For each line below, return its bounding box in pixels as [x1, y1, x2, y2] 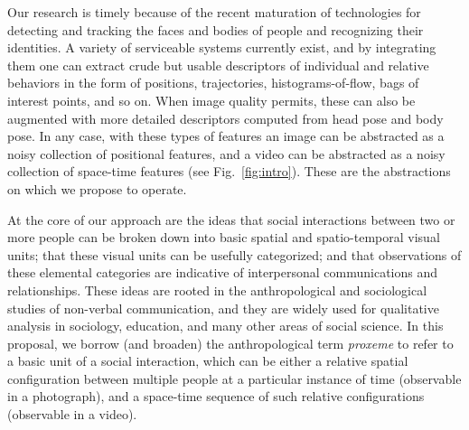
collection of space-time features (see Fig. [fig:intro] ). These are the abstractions [7, 162, 451, 181]
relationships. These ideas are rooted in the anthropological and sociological [7, 280, 427, 299]
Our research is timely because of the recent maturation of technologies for [7, 3, 421, 21]
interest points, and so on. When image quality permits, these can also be [7, 90, 416, 109]
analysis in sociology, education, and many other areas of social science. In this [7, 316, 444, 335]
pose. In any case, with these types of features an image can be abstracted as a [7, 126, 445, 145]
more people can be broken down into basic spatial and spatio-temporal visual [7, 228, 440, 247]
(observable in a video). [7, 405, 137, 424]
